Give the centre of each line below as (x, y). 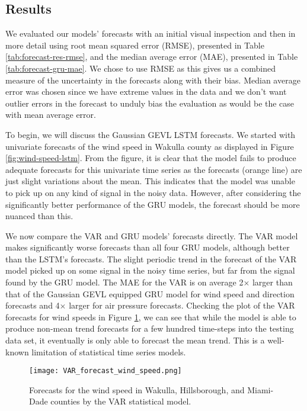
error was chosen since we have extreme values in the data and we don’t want (146, 91)
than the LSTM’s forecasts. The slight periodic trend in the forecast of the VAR (151, 259)
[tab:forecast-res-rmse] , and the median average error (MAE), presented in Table (152, 57)
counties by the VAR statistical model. (121, 401)
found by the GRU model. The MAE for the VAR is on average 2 (124, 282)
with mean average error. (51, 115)
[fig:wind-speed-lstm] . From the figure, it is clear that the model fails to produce (151, 158)
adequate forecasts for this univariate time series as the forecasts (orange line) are (154, 169)
